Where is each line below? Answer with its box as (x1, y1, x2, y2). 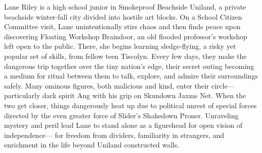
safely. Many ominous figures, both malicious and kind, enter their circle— (4, 80, 235, 91)
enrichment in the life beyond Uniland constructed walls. (4, 139, 180, 150)
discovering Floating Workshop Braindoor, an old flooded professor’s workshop (4, 31, 247, 41)
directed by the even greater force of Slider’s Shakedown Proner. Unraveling (4, 110, 239, 120)
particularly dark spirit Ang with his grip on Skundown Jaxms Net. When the (4, 90, 246, 101)
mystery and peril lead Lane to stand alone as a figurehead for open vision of (4, 120, 243, 130)
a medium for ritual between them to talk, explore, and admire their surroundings (4, 70, 258, 81)
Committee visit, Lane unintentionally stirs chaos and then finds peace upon (4, 21, 241, 32)
